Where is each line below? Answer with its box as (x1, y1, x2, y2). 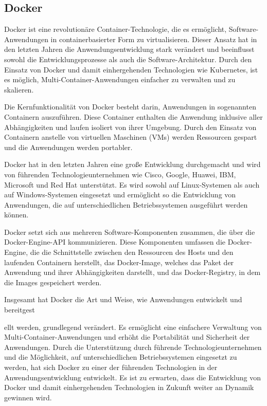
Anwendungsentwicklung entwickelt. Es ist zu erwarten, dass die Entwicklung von (4, 372, 261, 382)
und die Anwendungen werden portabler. (4, 141, 133, 152)
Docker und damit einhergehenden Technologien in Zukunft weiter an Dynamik (4, 382, 254, 393)
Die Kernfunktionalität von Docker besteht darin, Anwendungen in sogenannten (4, 101, 256, 112)
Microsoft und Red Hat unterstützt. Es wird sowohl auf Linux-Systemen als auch (4, 179, 260, 190)
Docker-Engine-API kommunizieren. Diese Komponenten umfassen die (4, 236, 226, 247)
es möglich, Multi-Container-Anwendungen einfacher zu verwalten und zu (4, 74, 236, 85)
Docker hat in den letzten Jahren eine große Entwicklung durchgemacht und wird (4, 159, 261, 170)
